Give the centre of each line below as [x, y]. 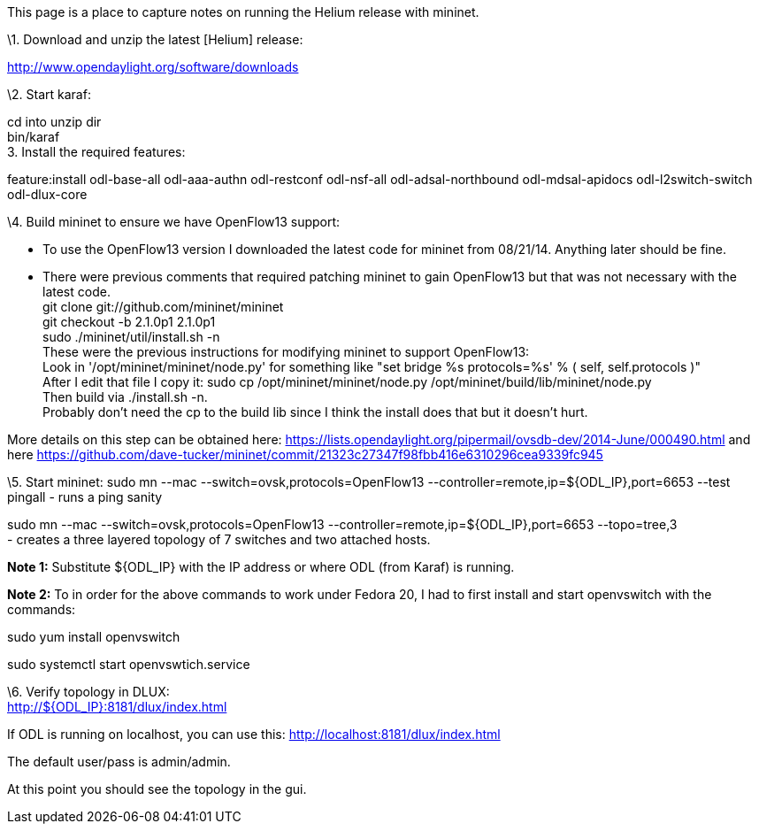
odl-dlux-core [47, 194]
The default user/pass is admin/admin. [119, 762]
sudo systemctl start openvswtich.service [129, 664]
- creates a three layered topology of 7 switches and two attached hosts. [219, 539]
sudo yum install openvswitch [94, 637]
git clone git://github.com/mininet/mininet [163, 307]
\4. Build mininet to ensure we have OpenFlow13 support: [174, 222]
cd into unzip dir [54, 122]
